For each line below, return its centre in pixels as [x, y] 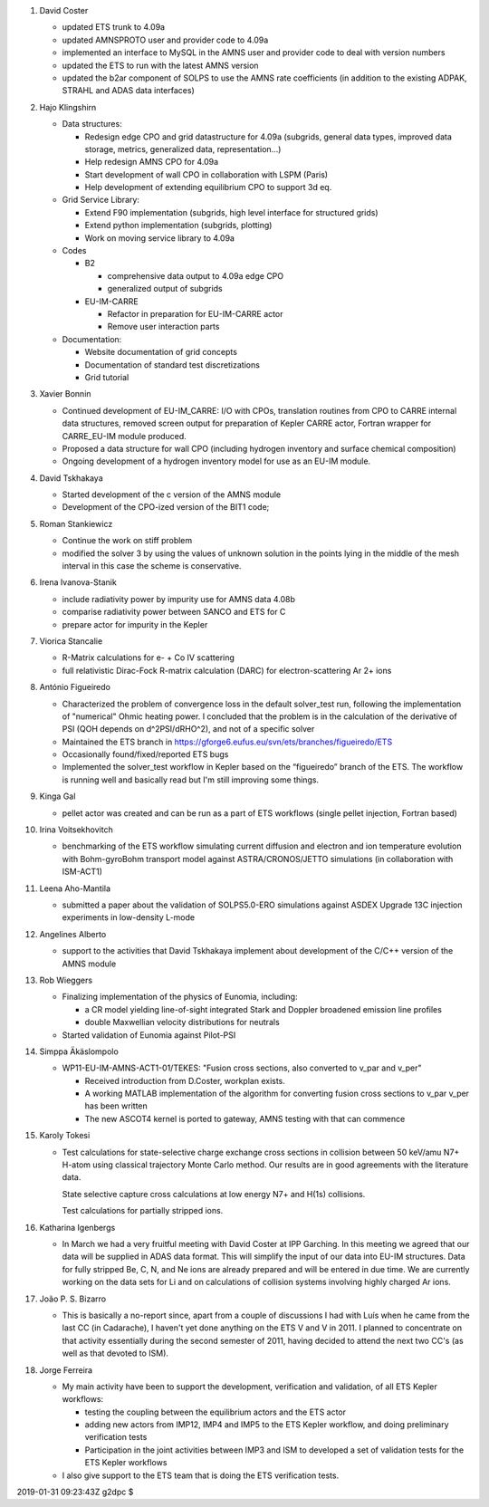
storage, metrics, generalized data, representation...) [183, 149]
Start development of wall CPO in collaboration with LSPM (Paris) [206, 174]
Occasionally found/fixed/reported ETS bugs [145, 754]
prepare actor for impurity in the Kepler [135, 624]
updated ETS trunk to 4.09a [114, 27]
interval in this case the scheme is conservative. [152, 566]
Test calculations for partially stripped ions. [143, 1211]
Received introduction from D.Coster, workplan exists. [185, 1080]
